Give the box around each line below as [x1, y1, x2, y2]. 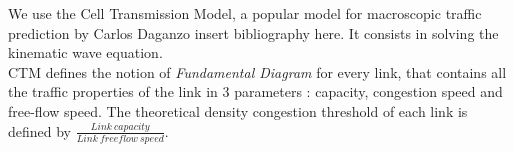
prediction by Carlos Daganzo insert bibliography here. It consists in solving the [8, 22, 499, 43]
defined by [8, 120, 72, 141]
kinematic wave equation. [8, 42, 163, 63]
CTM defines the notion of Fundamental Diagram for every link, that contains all [8, 61, 507, 82]
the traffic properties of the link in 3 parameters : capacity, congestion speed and [8, 81, 503, 102]
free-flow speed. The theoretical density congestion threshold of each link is [8, 100, 468, 121]
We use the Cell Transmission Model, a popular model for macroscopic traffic [8, 3, 482, 23]
